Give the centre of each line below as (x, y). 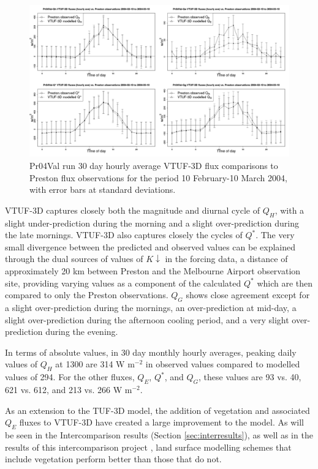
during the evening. (82, 332)
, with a (290, 210)
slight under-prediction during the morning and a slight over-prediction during (152, 223)
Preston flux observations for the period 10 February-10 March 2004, (158, 177)
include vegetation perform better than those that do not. (113, 459)
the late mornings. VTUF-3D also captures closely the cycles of (124, 235)
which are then (285, 283)
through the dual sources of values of (74, 259)
